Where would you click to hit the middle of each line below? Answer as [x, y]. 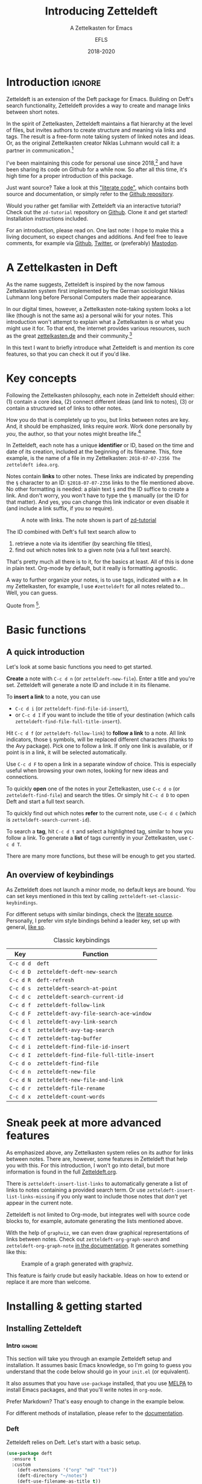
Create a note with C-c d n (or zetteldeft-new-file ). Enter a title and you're [101, 678]
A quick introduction [46, 652]
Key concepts [42, 378]
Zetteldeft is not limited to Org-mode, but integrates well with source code [98, 1214]
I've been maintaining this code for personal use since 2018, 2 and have [94, 163]
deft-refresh [55, 980]
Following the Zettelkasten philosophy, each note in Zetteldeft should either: [100, 395]
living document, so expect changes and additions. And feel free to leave [97, 237]
